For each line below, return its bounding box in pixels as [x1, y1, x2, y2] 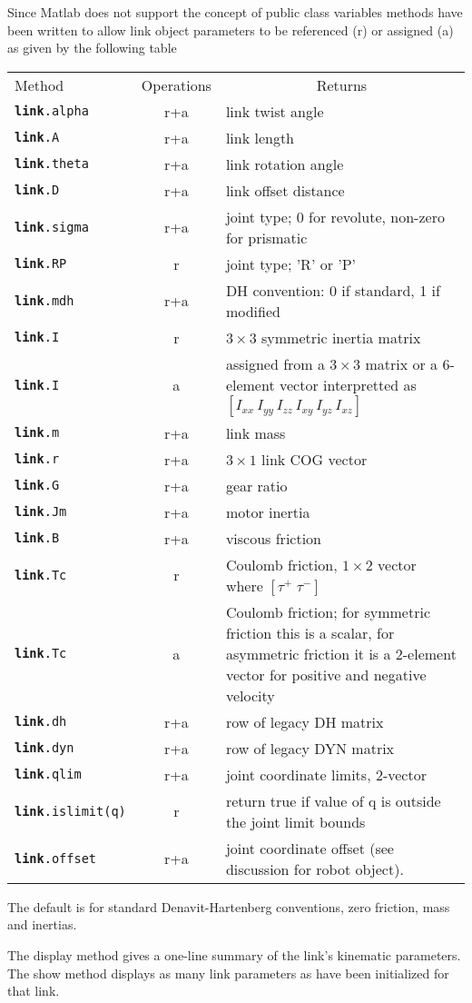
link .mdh [15, 293, 74, 308]
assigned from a [225, 353, 325, 374]
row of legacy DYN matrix [225, 737, 395, 759]
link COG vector [261, 448, 368, 470]
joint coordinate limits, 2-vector [225, 763, 427, 785]
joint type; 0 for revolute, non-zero [225, 205, 445, 227]
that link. [7, 981, 60, 1000]
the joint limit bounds [225, 810, 366, 832]
